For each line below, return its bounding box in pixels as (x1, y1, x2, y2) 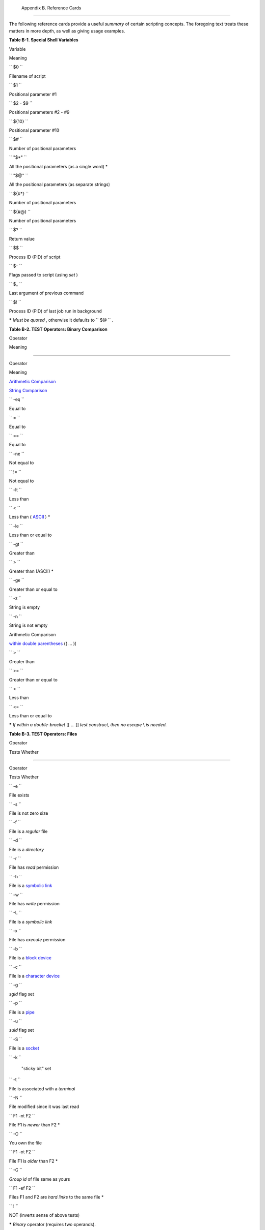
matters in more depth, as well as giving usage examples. (9, 28, 125, 34)
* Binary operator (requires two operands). (9, 1221, 96, 1227)
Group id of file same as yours (9, 1176, 70, 1182)
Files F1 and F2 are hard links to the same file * (9, 1194, 104, 1200)
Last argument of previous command (9, 290, 84, 296)
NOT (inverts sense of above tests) (9, 1212, 80, 1218)
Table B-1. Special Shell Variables (9, 37, 79, 43)
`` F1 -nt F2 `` (9, 1112, 35, 1119)
